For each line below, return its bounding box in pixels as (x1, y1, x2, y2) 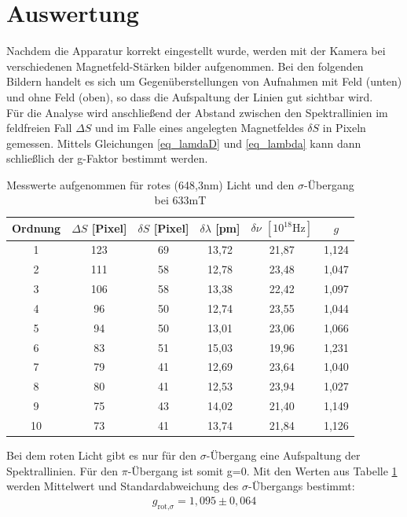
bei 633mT (154, 192, 207, 208)
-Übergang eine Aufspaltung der (206, 447, 361, 463)
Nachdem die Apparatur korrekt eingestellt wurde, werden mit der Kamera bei (6, 42, 386, 59)
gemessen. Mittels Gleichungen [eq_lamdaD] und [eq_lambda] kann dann (6, 134, 361, 151)
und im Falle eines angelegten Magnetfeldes (95, 119, 304, 136)
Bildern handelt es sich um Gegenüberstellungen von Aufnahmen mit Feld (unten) (6, 73, 402, 90)
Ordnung (12, 220, 61, 236)
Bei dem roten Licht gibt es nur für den (6, 447, 197, 463)
